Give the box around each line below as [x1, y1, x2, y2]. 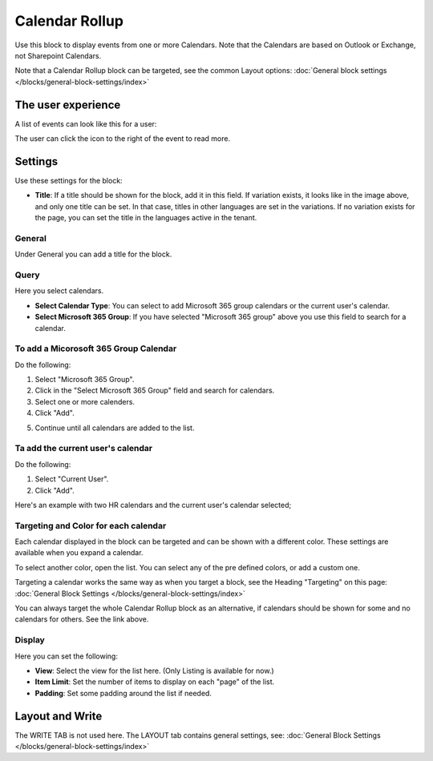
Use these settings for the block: [14, 175, 123, 185]
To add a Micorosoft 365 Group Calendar [14, 343, 177, 354]
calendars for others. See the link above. [14, 614, 149, 624]
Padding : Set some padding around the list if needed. [34, 688, 212, 698]
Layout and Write [14, 709, 103, 723]
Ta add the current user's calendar [14, 443, 152, 454]
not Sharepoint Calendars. [14, 50, 102, 60]
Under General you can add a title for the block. [14, 249, 172, 260]
